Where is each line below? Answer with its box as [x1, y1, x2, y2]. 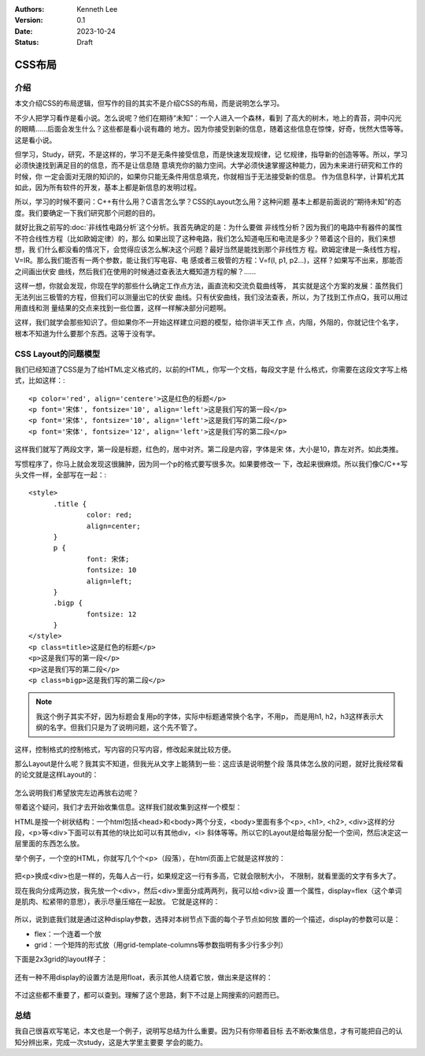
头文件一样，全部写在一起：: [14, 470, 107, 480]
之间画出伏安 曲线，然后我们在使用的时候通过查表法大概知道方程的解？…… [14, 266, 257, 276]
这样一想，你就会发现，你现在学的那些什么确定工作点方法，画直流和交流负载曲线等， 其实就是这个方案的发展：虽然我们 [14, 281, 403, 291]
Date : [14, 26, 33, 35]
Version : [14, 16, 43, 25]
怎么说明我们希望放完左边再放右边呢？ [14, 787, 139, 797]
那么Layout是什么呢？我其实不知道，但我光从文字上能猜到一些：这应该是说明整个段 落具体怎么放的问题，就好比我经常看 [14, 759, 405, 768]
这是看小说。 [14, 135, 57, 145]
